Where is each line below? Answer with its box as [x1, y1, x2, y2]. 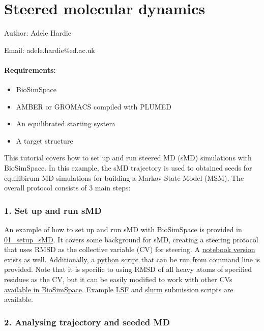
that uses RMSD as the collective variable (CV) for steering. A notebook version [4, 244, 255, 255]
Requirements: [4, 64, 56, 75]
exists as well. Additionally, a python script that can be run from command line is [4, 254, 260, 264]
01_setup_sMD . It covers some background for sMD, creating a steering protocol [4, 234, 258, 244]
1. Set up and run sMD [4, 204, 102, 216]
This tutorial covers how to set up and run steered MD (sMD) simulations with [4, 152, 252, 163]
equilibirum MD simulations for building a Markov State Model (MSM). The [4, 172, 244, 183]
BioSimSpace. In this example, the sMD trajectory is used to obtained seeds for [4, 162, 252, 173]
